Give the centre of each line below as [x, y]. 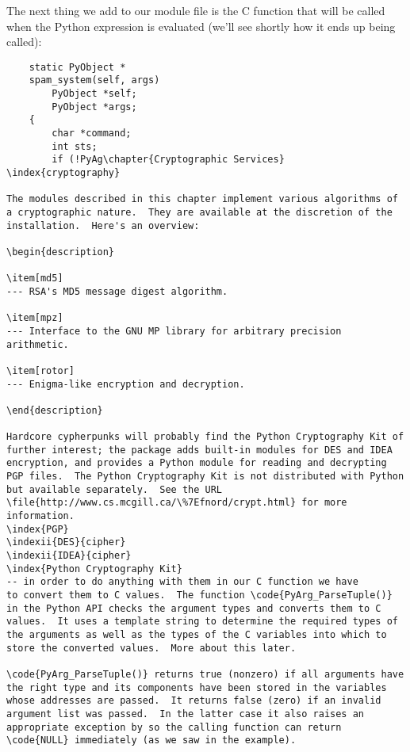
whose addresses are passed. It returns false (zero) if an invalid [194, 701]
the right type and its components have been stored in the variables [197, 687]
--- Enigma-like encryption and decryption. [126, 384]
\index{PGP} [38, 529]
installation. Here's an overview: [103, 225]
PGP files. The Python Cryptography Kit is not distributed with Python [205, 477]
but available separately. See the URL [115, 489]
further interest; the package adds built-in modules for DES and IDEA [199, 450]
